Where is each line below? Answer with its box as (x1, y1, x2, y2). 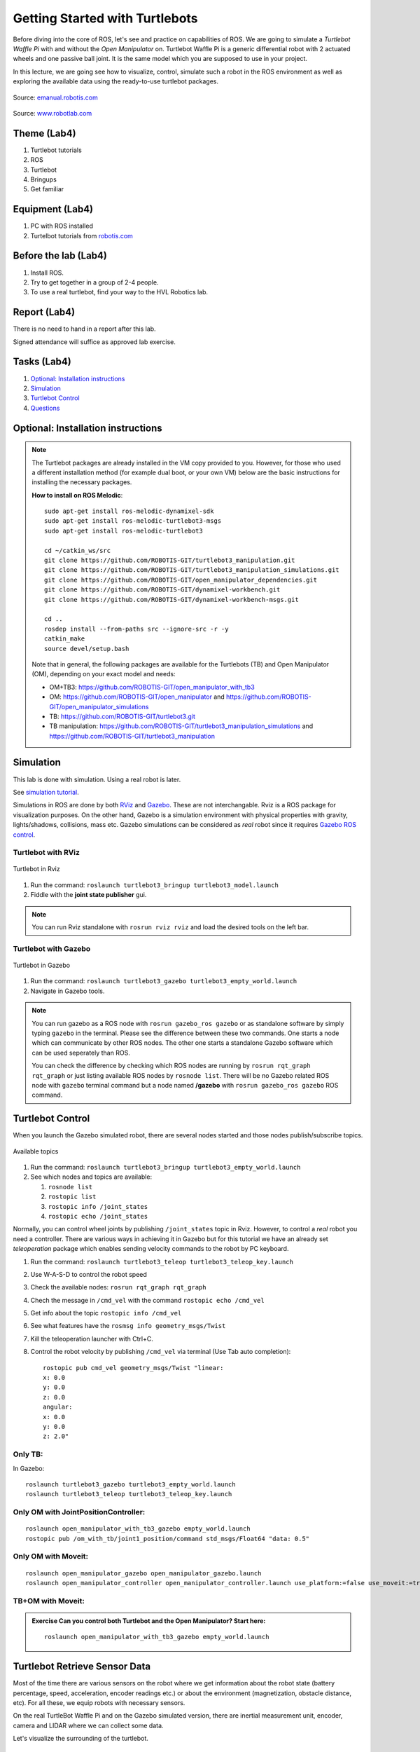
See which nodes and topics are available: (30, 1172, 153, 1181)
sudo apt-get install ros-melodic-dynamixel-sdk (44, 507, 214, 515)
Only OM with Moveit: (13, 1552, 89, 1561)
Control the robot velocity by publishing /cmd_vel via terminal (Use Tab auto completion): (30, 1348, 291, 1356)
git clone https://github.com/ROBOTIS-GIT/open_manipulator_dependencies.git (44, 575, 318, 584)
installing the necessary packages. (31, 478, 132, 486)
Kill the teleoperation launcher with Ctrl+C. (30, 1334, 153, 1343)
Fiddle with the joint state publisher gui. (30, 891, 147, 899)
